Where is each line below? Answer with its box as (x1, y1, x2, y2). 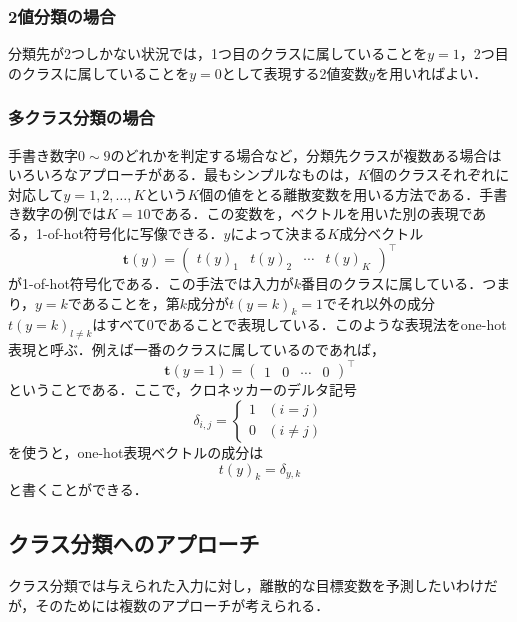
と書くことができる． (8, 479, 148, 500)
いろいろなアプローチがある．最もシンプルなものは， (8, 164, 358, 185)
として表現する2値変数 (221, 62, 369, 83)
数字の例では (21, 203, 106, 224)
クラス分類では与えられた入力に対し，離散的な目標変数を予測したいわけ (8, 575, 484, 596)
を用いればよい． (375, 62, 488, 83)
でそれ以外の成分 (322, 292, 435, 313)
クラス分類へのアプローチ (8, 528, 260, 559)
